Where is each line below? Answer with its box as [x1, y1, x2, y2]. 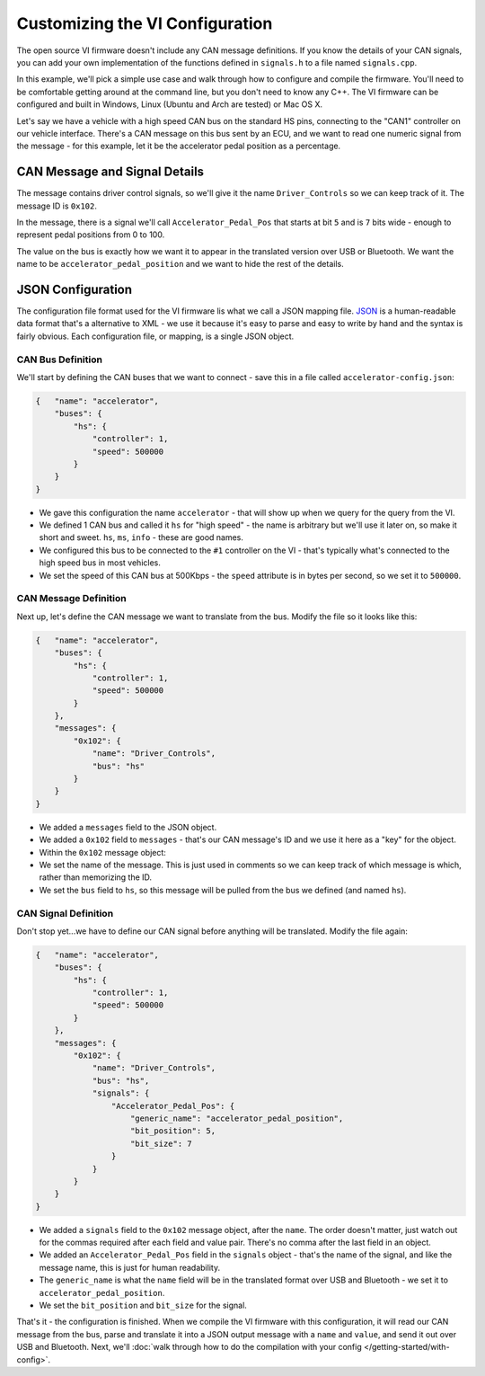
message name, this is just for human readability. [39, 1262, 220, 1273]
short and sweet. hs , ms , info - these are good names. [39, 532, 244, 543]
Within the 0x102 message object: [39, 847, 166, 857]
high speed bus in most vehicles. [39, 557, 162, 568]
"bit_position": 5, [130, 1126, 216, 1136]
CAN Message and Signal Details [16, 164, 205, 180]
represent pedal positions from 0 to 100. [16, 229, 165, 240]
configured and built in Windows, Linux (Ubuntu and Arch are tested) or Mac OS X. [16, 99, 323, 110]
